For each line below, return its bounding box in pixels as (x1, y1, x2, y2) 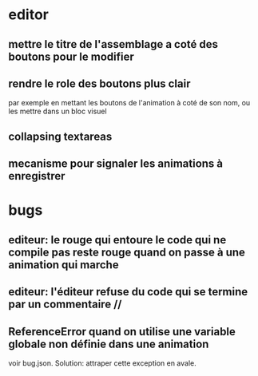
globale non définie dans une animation (8, 337, 209, 350)
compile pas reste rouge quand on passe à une (8, 245, 246, 259)
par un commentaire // (8, 298, 122, 311)
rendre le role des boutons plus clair (8, 77, 191, 90)
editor (8, 6, 50, 24)
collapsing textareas (8, 129, 113, 143)
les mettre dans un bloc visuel (8, 106, 107, 117)
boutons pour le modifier (8, 49, 134, 63)
